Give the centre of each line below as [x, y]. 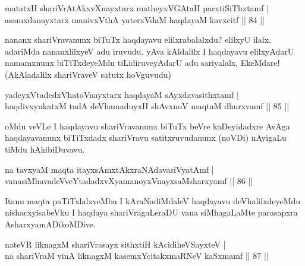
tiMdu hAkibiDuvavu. [45, 149]
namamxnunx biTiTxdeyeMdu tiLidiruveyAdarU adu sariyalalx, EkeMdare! [142, 63]
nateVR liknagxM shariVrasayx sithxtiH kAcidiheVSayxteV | [115, 244]
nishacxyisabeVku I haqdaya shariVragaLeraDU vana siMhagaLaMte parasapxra [151, 212]
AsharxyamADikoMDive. [50, 224]
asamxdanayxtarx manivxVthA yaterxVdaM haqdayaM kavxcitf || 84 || [135, 19]
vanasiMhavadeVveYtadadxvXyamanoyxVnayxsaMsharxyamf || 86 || [129, 181]
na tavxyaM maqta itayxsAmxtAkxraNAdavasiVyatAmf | [109, 169]
